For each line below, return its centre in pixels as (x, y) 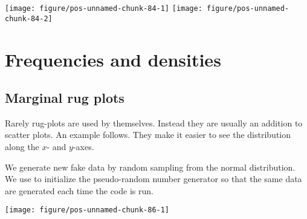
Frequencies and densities (113, 59)
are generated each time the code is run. (79, 190)
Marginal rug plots (65, 98)
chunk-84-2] (29, 18)
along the (22, 147)
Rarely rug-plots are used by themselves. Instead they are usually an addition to (154, 123)
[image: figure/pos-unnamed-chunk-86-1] (87, 210)
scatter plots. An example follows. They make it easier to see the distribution (148, 135)
